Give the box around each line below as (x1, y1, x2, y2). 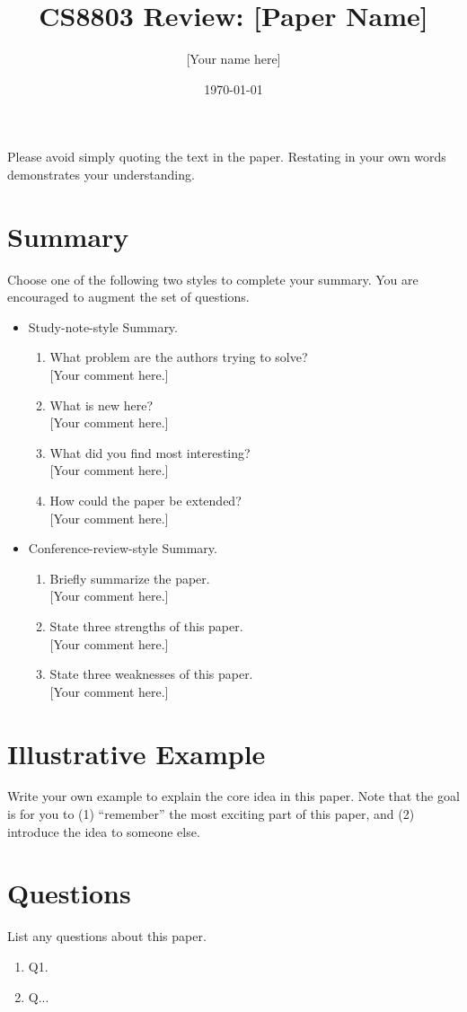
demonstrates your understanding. (7, 164, 195, 183)
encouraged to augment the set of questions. (7, 287, 250, 306)
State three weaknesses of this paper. (49, 664, 253, 683)
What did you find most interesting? (49, 443, 251, 462)
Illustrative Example (7, 735, 266, 771)
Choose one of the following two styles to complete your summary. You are (7, 269, 419, 288)
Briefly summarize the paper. (49, 568, 210, 587)
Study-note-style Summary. (28, 317, 178, 336)
